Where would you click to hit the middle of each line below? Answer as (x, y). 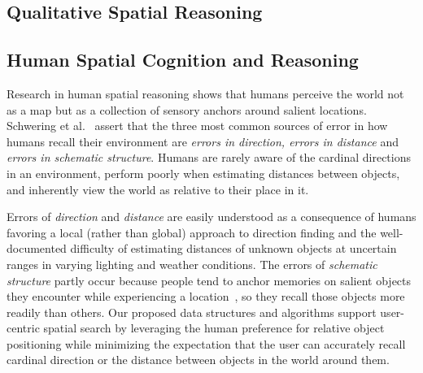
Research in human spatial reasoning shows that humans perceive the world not (205, 93)
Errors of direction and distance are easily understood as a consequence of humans (211, 217)
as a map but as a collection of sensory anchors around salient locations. (187, 109)
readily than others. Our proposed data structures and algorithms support (192, 312)
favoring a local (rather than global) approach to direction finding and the (192, 232)
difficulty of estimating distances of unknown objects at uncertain (233, 248)
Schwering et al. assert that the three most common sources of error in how (197, 126)
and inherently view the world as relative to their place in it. (158, 189)
